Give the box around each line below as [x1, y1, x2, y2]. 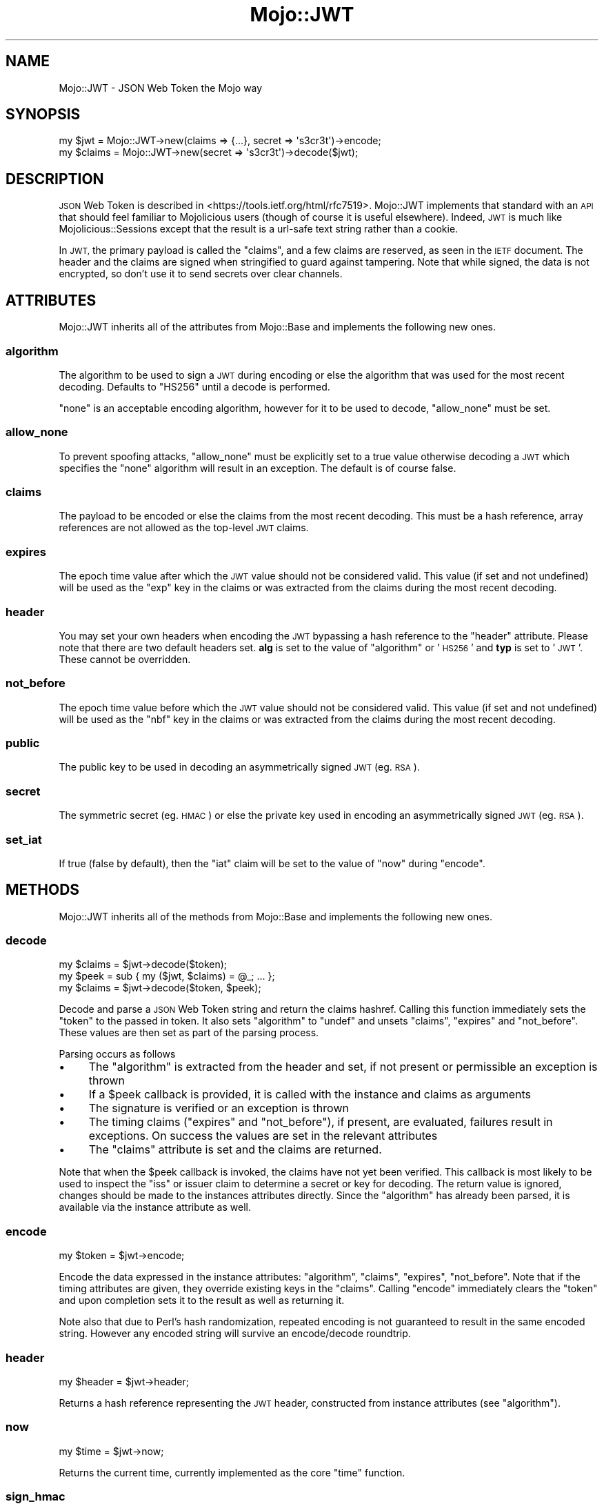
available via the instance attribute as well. [59, 1201, 251, 1214]
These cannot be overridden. [59, 653, 191, 665]
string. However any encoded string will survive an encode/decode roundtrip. [59, 1327, 411, 1340]
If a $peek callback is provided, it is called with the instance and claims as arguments [88, 1087, 531, 1102]
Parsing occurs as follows [59, 1048, 176, 1060]
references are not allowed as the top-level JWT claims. [59, 522, 309, 534]
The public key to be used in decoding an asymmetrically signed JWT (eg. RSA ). [59, 761, 420, 773]
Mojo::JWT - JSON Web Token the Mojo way [59, 81, 263, 94]
